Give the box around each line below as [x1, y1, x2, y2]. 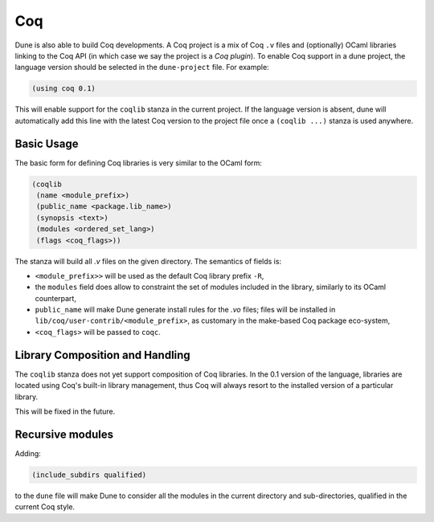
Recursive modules [14, 427, 114, 441]
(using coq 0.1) [31, 84, 96, 93]
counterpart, [35, 293, 76, 303]
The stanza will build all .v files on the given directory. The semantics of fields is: [14, 256, 281, 266]
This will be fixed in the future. [14, 406, 116, 416]
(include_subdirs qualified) [31, 470, 147, 479]
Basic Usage [14, 137, 79, 150]
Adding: [14, 448, 42, 458]
